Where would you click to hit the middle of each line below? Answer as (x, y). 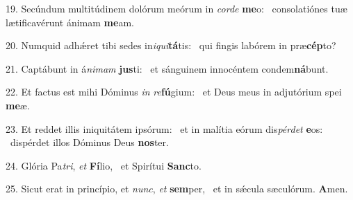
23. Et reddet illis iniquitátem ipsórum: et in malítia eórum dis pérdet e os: (164, 128)
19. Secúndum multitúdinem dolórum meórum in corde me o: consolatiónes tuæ (176, 8)
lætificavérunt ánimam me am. (70, 22)
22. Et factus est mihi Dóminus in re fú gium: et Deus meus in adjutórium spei (174, 92)
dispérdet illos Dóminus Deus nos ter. (89, 142)
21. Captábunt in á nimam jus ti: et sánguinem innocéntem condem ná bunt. (167, 68)
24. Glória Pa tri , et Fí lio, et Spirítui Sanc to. (104, 165)
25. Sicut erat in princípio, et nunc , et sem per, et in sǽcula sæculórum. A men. (177, 189)
